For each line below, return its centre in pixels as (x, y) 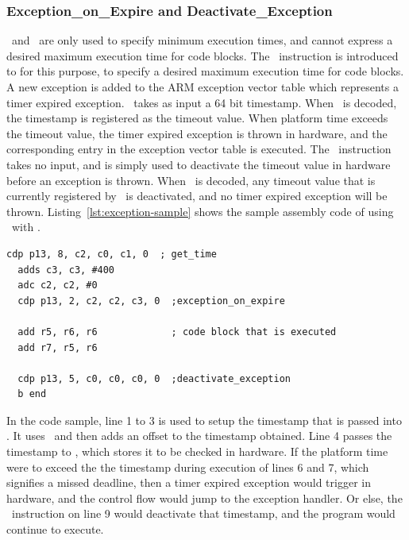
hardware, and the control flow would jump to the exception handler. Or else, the (204, 498)
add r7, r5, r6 (58, 347)
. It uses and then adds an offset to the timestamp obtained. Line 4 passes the (199, 436)
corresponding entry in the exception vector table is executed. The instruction (199, 149)
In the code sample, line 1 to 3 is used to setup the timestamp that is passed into (204, 420)
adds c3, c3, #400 (66, 270)
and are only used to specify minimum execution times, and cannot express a (202, 40)
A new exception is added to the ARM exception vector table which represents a (203, 87)
